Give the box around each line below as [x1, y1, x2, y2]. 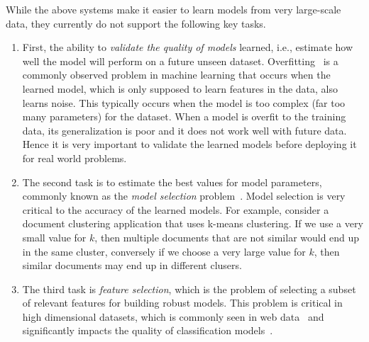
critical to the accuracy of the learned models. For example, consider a [22, 202, 329, 217]
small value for [22, 229, 87, 244]
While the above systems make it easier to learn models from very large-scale [6, 2, 341, 16]
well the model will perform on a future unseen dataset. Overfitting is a [22, 53, 338, 68]
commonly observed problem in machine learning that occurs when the [22, 67, 331, 82]
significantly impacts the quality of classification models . [22, 323, 273, 338]
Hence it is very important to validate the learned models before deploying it [22, 137, 357, 152]
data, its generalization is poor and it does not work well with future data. [22, 122, 347, 137]
